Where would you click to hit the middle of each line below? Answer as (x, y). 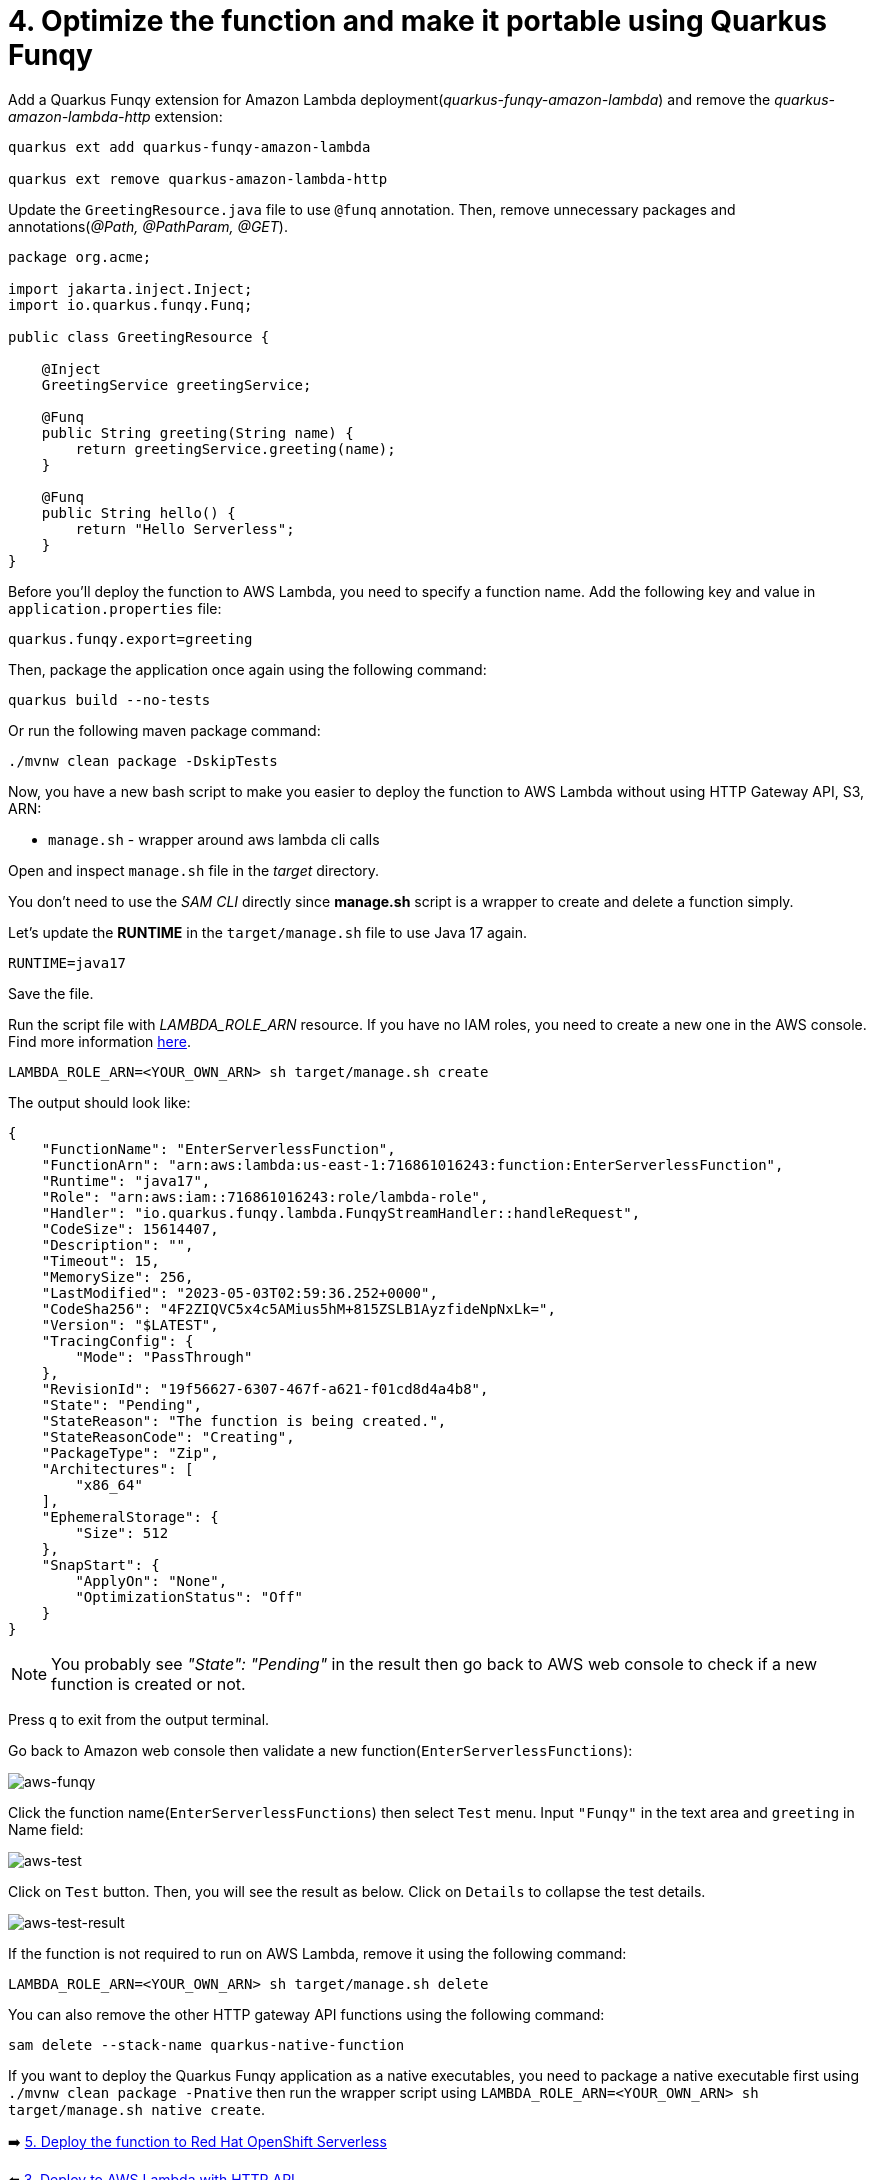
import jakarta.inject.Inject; (130, 288)
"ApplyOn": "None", (151, 1580)
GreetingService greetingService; (176, 384)
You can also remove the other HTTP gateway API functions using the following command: (306, 2014)
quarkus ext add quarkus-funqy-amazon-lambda (189, 146)
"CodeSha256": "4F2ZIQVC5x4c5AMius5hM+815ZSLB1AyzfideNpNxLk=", (298, 1308)
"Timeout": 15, (100, 1260)
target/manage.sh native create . (136, 2109)
